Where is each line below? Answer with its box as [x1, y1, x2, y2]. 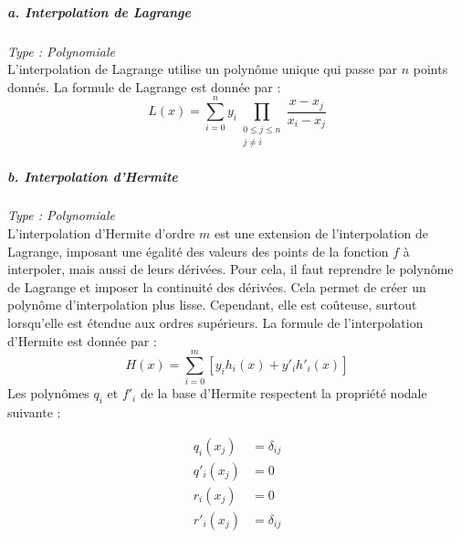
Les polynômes [7, 384, 89, 403]
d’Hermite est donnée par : [7, 331, 157, 350]
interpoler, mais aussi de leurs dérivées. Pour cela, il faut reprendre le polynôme [7, 259, 454, 279]
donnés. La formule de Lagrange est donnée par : [7, 77, 281, 96]
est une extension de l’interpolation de [214, 224, 428, 243]
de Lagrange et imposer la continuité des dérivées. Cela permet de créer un [7, 277, 426, 296]
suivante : [7, 403, 61, 422]
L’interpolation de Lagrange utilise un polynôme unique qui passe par [7, 59, 398, 79]
